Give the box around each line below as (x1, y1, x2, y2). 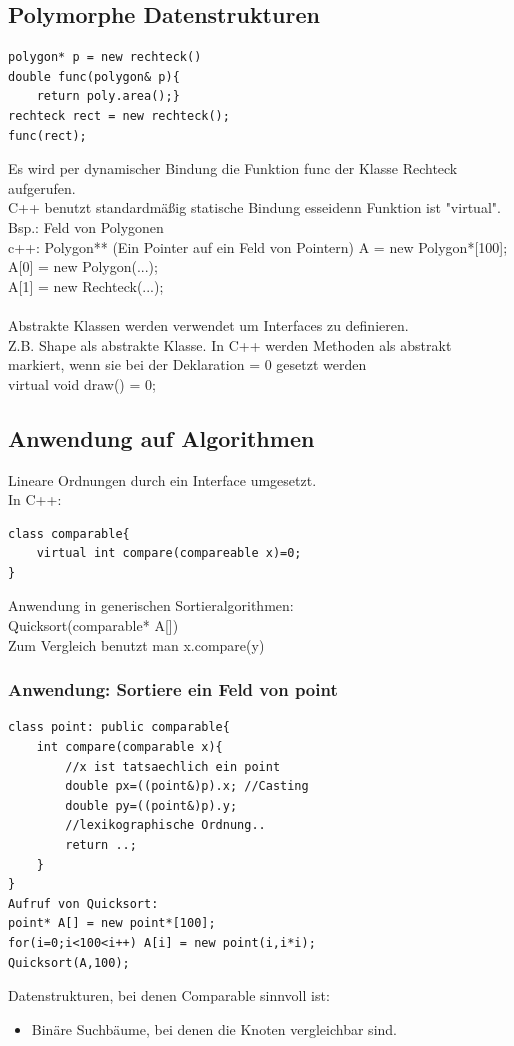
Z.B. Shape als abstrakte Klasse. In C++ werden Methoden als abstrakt (8, 334, 452, 355)
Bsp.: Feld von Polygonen (8, 216, 164, 237)
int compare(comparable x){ (36, 740, 223, 755)
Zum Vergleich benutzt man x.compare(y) (8, 634, 265, 655)
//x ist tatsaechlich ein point (65, 759, 281, 774)
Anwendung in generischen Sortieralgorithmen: (8, 595, 294, 616)
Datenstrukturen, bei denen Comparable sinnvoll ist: (8, 985, 330, 1006)
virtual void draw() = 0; (8, 373, 156, 394)
